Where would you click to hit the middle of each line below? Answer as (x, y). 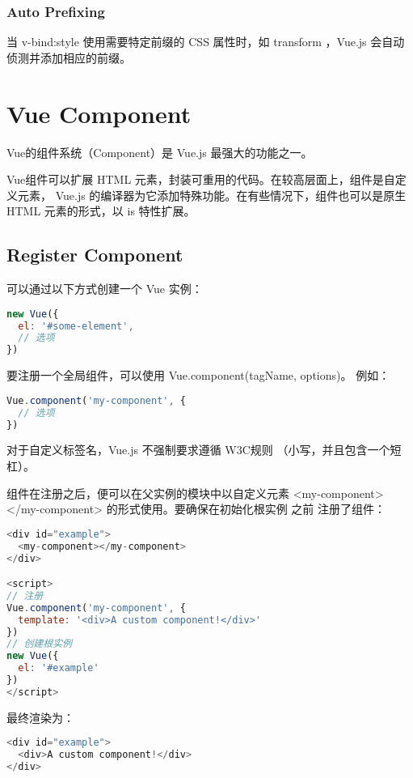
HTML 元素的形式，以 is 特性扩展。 (101, 211)
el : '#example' (59, 668)
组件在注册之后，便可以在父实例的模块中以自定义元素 (148, 493)
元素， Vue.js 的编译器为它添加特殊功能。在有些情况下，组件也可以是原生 (212, 195)
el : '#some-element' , (76, 326)
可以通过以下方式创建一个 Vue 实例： (105, 289)
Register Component (95, 255)
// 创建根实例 (39, 644)
